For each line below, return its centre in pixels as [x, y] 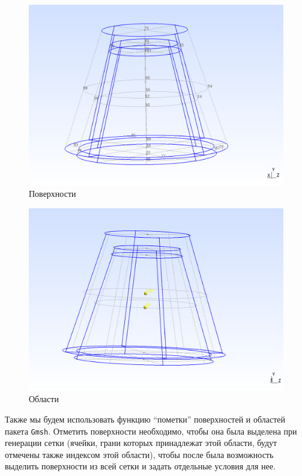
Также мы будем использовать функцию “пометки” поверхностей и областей [145, 419]
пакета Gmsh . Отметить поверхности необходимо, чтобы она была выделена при [151, 431]
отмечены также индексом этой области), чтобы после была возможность [139, 454]
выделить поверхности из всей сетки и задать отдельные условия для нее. [140, 466]
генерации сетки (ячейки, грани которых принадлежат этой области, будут [141, 443]
